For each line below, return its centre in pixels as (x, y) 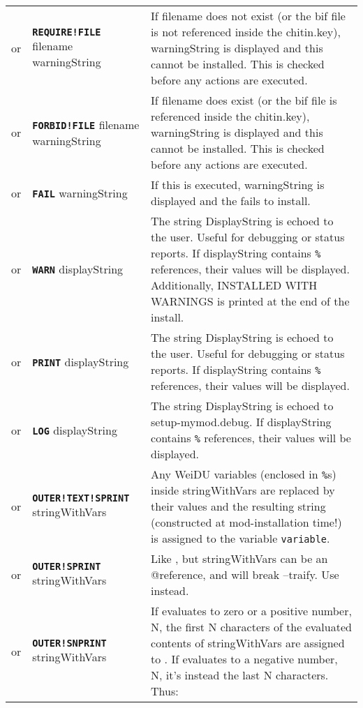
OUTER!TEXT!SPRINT (81, 498)
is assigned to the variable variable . (240, 538)
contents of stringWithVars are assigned (248, 643)
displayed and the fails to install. (231, 201)
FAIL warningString (80, 193)
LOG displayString (75, 430)
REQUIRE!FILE (67, 32)
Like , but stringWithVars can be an (239, 558)
